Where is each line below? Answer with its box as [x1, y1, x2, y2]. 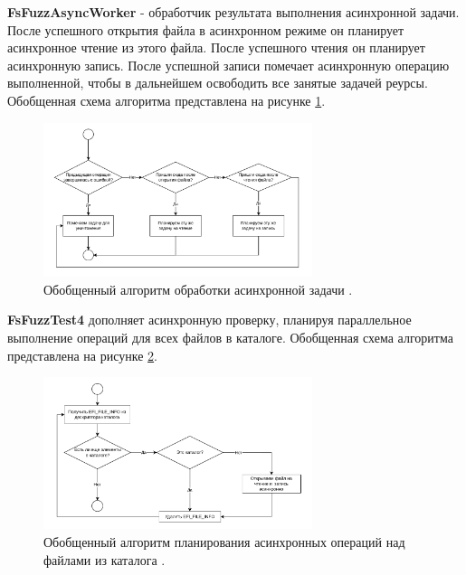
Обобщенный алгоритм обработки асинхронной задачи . [43, 279, 353, 298]
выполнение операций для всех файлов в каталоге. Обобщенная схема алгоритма [7, 328, 453, 347]
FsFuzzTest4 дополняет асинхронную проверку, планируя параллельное [7, 310, 412, 329]
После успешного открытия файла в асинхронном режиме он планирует [7, 20, 404, 39]
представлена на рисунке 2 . [7, 345, 157, 364]
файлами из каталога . [43, 550, 166, 569]
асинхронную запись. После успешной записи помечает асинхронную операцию [7, 55, 450, 74]
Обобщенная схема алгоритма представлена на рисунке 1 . [7, 90, 326, 109]
